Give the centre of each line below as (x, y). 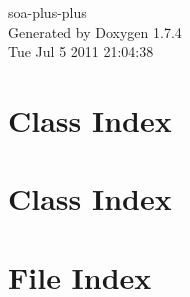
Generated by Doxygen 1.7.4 (95, 31)
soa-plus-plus (47, 12)
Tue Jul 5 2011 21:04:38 (81, 51)
